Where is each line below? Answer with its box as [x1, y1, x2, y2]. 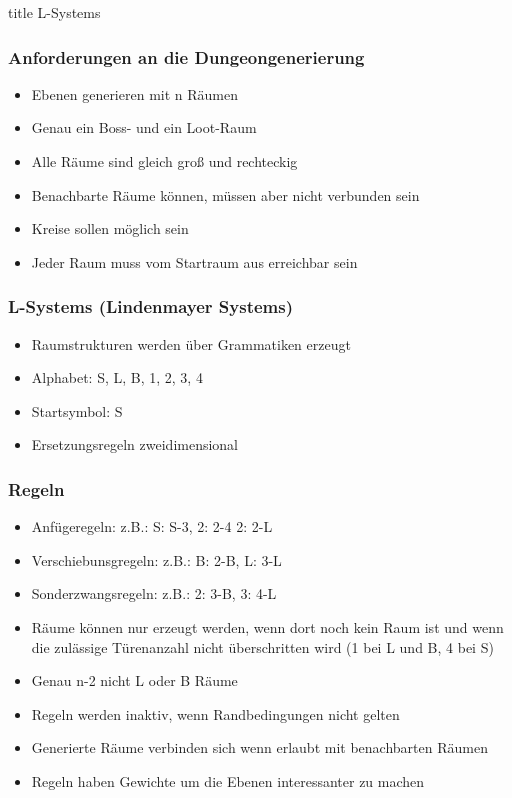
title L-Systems [8, 2, 101, 22]
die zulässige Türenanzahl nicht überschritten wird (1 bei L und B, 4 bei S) [31, 636, 494, 657]
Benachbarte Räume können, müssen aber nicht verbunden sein [31, 184, 420, 205]
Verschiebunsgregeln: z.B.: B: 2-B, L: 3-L [31, 549, 282, 570]
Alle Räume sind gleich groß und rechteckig [31, 151, 298, 171]
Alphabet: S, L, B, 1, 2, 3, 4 [31, 367, 203, 388]
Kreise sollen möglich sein [31, 218, 189, 239]
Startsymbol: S [31, 400, 123, 421]
